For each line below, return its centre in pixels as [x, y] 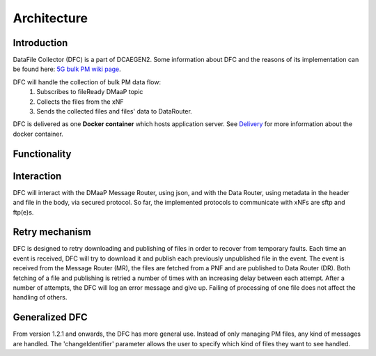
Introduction [40, 43]
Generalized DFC [50, 317]
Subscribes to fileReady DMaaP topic [90, 92]
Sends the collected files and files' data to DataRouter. [115, 111]
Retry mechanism [52, 232]
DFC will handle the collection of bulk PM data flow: [87, 82]
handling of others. [40, 297]
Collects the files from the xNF [80, 102]
